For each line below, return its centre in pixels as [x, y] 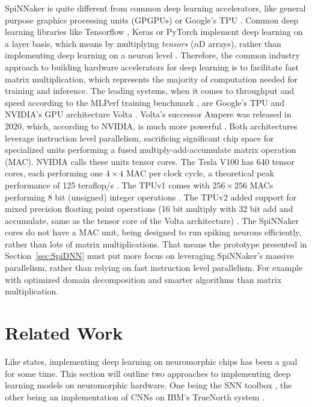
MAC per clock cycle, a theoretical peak [200, 173]
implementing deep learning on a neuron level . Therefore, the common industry [152, 55]
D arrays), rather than [240, 43]
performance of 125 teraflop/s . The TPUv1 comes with [107, 185]
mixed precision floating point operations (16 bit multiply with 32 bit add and [149, 209]
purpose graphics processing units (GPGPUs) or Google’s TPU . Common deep [152, 20]
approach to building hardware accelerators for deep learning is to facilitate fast [152, 67]
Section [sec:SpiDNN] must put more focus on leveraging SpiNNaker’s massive [149, 256]
